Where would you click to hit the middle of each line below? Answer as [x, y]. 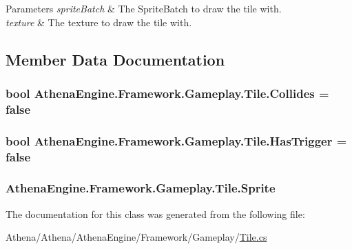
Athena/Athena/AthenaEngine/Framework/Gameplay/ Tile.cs [136, 237]
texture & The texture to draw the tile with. [99, 22]
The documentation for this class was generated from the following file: [155, 213]
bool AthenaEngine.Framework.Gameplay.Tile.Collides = [167, 93]
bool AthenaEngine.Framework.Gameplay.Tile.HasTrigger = [176, 140]
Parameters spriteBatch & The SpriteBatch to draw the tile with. [144, 8]
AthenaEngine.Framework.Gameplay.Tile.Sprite [141, 188]
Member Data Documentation [115, 59]
